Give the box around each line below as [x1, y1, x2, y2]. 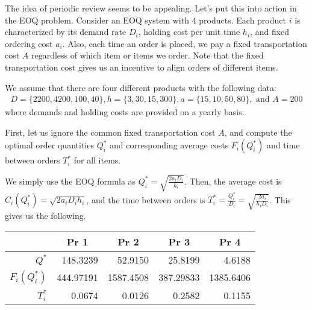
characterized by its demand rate [5, 25, 126, 38]
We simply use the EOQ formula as [5, 174, 136, 187]
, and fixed [250, 25, 290, 38]
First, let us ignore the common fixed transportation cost [5, 125, 216, 138]
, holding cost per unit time [138, 25, 240, 38]
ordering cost [5, 37, 53, 49]
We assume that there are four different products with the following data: [5, 81, 276, 93]
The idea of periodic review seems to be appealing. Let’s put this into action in [5, 2, 297, 14]
